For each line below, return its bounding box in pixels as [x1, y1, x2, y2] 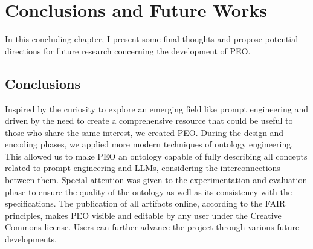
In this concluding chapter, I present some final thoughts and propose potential [5, 33, 298, 45]
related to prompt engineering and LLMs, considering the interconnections [5, 161, 280, 174]
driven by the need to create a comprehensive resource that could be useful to [5, 114, 293, 127]
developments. [5, 233, 57, 245]
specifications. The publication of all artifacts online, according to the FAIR [5, 197, 286, 210]
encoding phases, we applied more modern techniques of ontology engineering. [5, 138, 294, 150]
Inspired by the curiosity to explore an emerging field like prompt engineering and [5, 102, 309, 115]
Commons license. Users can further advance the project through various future [5, 221, 300, 233]
